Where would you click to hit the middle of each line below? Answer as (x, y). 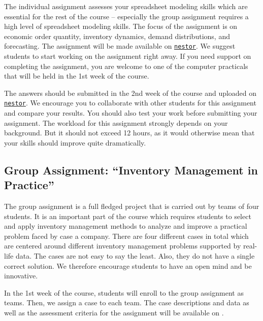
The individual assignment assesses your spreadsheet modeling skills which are (126, 6)
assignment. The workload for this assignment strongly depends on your (116, 122)
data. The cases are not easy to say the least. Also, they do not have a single (135, 256)
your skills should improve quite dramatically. (75, 142)
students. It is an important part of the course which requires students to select (128, 216)
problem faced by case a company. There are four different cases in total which (126, 236)
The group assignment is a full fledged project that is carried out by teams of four (132, 206)
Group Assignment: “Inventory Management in (131, 170)
